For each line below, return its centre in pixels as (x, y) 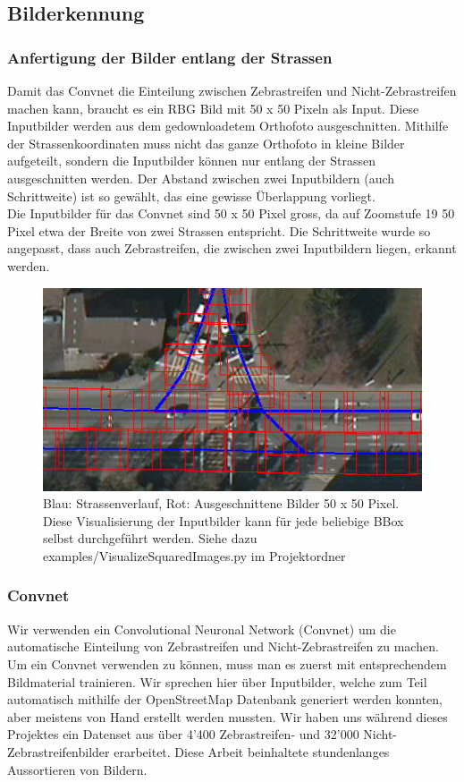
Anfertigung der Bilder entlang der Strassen (170, 57)
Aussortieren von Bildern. (77, 769)
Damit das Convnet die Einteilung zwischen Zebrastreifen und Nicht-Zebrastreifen (232, 90)
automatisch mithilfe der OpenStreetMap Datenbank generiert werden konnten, (225, 699)
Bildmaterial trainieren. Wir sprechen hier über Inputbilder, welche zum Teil (217, 681)
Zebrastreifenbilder (59, 751)
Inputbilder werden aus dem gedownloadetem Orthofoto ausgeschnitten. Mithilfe (228, 126)
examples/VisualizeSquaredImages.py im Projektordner (194, 555)
